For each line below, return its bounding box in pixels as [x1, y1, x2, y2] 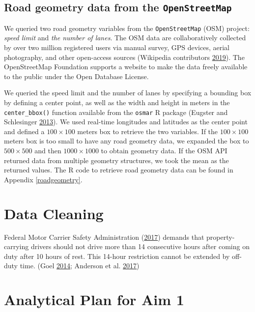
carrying [4, 241, 29, 252]
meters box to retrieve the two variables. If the [77, 126, 218, 136]
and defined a [4, 126, 45, 136]
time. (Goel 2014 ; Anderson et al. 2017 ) [20, 260, 140, 271]
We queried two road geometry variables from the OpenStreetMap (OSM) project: [4, 23, 250, 33]
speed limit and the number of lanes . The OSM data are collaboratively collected [4, 32, 246, 43]
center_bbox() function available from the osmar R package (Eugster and [4, 107, 228, 117]
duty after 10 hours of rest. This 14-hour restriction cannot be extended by [4, 251, 230, 261]
